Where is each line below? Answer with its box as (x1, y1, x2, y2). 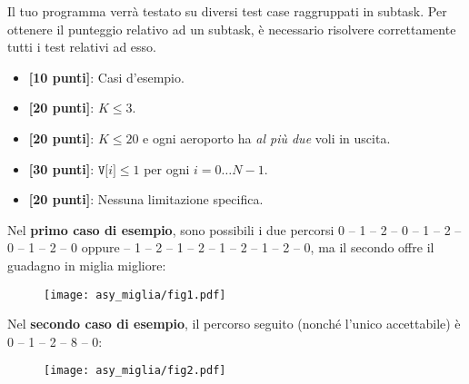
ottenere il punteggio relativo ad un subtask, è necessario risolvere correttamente (7, 19, 456, 38)
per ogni (144, 159, 190, 178)
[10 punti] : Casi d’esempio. (28, 67, 185, 86)
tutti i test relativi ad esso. (7, 37, 156, 56)
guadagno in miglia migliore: (7, 255, 166, 274)
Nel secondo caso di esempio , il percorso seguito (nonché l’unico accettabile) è (7, 314, 461, 333)
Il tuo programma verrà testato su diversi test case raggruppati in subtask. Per (7, 2, 447, 20)
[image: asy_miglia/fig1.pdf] (44, 288, 226, 301)
